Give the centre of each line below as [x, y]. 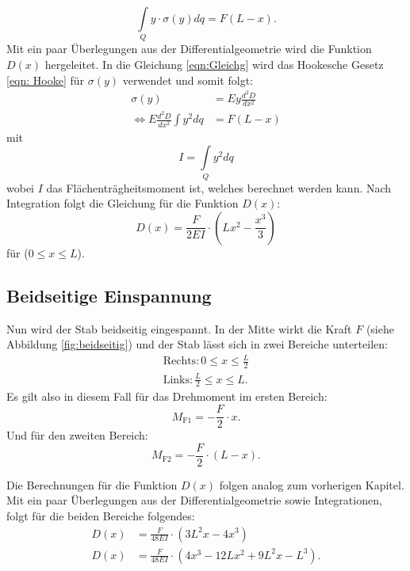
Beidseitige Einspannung [109, 295]
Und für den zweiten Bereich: [77, 435]
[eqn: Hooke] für [46, 80]
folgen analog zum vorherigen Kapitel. [312, 484]
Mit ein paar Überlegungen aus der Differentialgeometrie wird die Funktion [189, 49]
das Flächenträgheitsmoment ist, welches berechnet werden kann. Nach [219, 187]
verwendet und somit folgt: [188, 80]
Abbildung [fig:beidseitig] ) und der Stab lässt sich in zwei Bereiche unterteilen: [197, 344]
